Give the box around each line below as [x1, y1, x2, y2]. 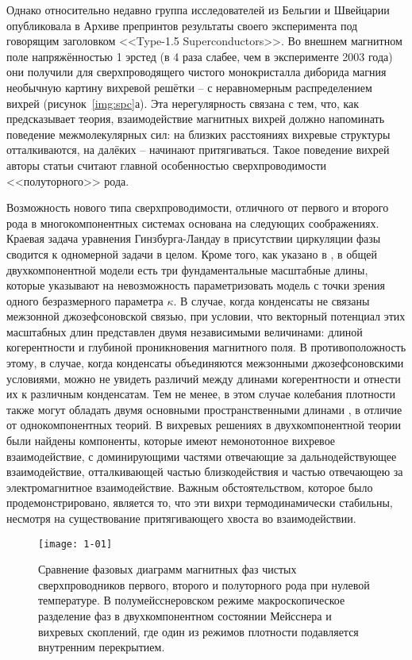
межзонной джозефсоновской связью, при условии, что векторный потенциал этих [6, 308, 406, 324]
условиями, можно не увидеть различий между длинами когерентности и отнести [6, 370, 401, 386]
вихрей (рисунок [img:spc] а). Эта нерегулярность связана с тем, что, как [6, 94, 360, 111]
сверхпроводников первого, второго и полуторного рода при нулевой [38, 576, 370, 593]
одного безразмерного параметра [6, 292, 164, 309]
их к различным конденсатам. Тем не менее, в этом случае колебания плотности [6, 386, 395, 402]
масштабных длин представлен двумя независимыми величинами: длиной [6, 323, 363, 340]
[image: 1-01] [38, 538, 113, 550]
